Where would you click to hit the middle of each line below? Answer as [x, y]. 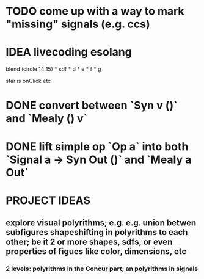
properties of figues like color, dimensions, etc [96, 252]
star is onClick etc [28, 81]
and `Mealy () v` [47, 119]
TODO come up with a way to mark [95, 11]
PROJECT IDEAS [48, 200]
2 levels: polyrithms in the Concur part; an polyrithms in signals [102, 269]
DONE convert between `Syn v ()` [92, 106]
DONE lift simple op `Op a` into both [97, 146]
